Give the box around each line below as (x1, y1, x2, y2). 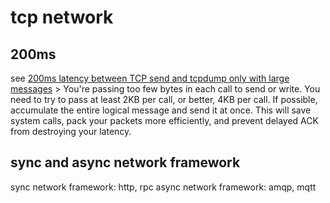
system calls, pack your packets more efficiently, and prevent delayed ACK (10, 115, 319, 126)
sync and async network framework (10, 154, 241, 171)
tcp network (10, 6, 114, 29)
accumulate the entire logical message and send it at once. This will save (10, 104, 312, 116)
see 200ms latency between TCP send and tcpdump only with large (10, 72, 290, 84)
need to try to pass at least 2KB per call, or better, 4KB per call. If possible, (10, 94, 318, 105)
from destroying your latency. (10, 126, 132, 137)
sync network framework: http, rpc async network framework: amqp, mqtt (10, 181, 317, 193)
